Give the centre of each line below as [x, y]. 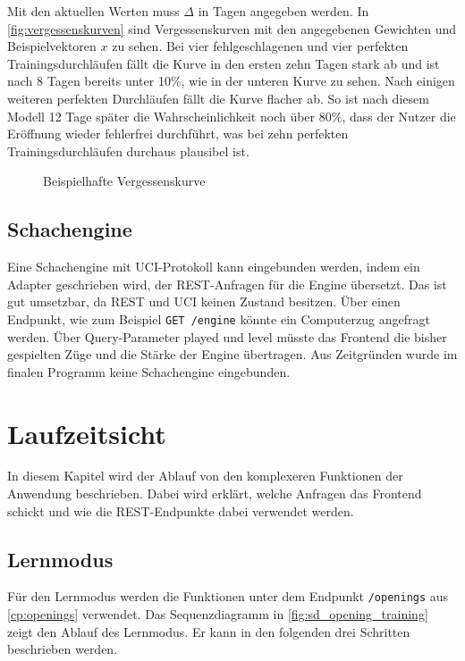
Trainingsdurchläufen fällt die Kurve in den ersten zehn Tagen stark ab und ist [224, 63]
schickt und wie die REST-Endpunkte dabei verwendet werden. [181, 510]
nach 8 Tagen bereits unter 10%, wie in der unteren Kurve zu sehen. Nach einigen [231, 81]
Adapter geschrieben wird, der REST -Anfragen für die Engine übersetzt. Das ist [227, 284]
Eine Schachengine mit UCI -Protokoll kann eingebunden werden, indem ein [214, 267]
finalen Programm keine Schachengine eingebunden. [149, 371]
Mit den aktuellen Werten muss [93, 11]
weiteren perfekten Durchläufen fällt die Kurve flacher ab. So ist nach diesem [218, 98]
